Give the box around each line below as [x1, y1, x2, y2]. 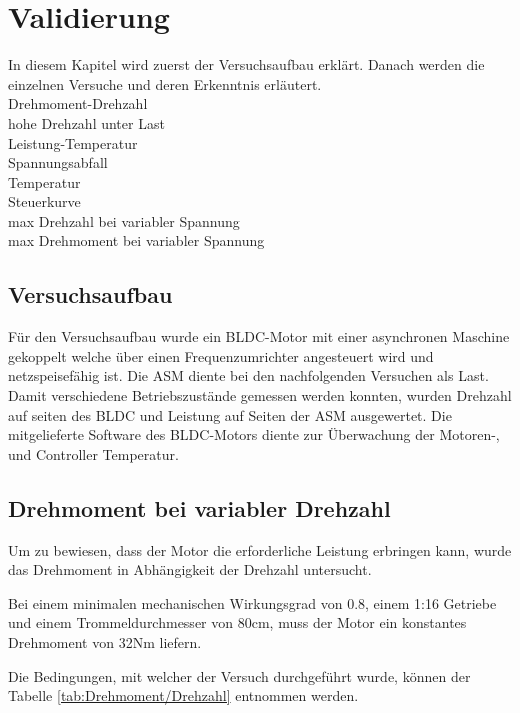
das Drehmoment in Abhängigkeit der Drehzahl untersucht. [8, 559, 372, 580]
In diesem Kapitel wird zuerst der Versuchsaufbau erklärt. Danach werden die [8, 54, 485, 75]
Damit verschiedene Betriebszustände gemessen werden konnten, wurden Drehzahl [8, 385, 512, 406]
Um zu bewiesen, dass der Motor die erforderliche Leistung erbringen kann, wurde [8, 539, 512, 560]
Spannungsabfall [8, 152, 108, 173]
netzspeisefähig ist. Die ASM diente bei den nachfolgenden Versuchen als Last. [8, 365, 489, 386]
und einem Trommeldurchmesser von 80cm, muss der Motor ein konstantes [8, 612, 467, 633]
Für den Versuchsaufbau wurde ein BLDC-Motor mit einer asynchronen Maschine [8, 326, 510, 347]
